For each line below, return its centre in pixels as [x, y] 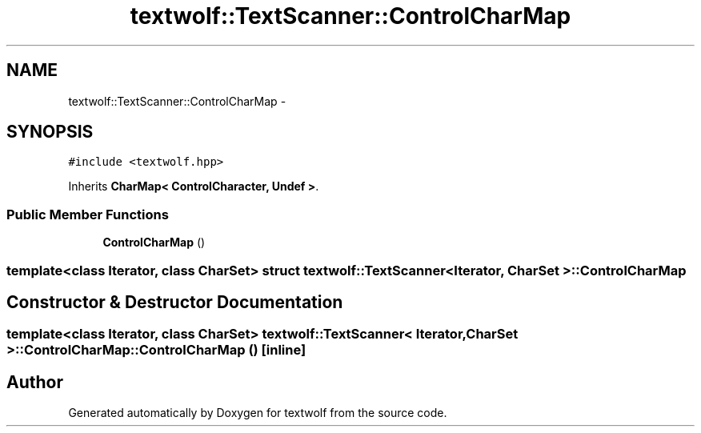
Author [35, 382]
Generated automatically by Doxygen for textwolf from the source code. [258, 413]
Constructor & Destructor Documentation [175, 302]
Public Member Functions [88, 214]
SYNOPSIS [50, 132]
